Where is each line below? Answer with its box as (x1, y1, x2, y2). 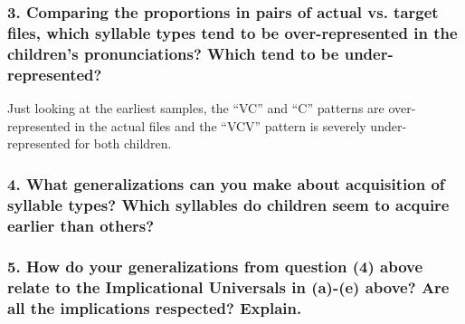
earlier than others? (7, 214, 155, 236)
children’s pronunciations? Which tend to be (7, 42, 339, 64)
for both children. (74, 134, 172, 153)
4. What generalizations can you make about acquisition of (7, 172, 445, 195)
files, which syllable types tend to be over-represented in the (7, 21, 458, 43)
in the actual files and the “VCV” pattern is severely (74, 116, 366, 135)
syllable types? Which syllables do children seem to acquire (7, 193, 450, 215)
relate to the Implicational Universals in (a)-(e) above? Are (7, 276, 450, 299)
